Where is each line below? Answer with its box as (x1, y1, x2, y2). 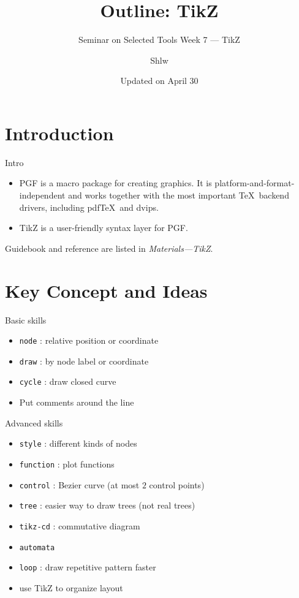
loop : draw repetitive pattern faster (19, 561, 156, 573)
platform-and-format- (214, 176, 295, 189)
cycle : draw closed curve (19, 375, 116, 388)
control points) (149, 478, 205, 491)
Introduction (5, 120, 114, 145)
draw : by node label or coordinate (19, 354, 149, 367)
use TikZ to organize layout (19, 581, 123, 594)
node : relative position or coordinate (19, 334, 159, 347)
